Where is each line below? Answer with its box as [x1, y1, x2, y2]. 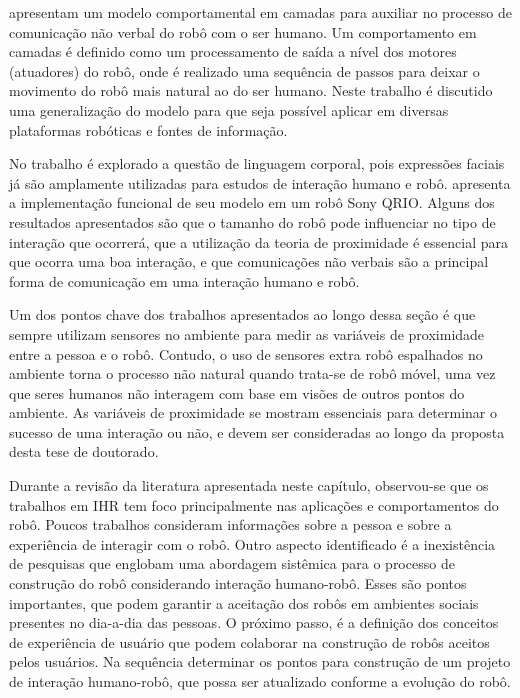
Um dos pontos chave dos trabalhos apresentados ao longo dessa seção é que [9, 304, 476, 325]
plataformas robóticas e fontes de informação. [9, 119, 288, 140]
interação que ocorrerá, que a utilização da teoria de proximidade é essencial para [9, 231, 508, 252]
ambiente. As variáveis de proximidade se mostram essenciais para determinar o [9, 402, 497, 423]
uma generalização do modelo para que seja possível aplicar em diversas [9, 99, 449, 120]
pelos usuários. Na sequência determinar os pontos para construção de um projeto [9, 651, 511, 672]
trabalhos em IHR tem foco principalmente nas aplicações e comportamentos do [9, 494, 499, 515]
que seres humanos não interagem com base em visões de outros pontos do [9, 382, 465, 403]
